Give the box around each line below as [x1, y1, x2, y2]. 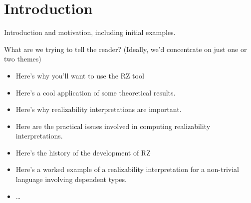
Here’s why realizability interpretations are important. [15, 104, 182, 114]
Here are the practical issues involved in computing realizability [15, 120, 211, 131]
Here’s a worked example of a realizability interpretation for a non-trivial [15, 164, 239, 174]
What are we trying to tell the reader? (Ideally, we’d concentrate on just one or [4, 43, 247, 54]
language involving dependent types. [15, 174, 127, 184]
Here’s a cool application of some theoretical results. [15, 87, 176, 97]
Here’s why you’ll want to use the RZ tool [15, 70, 144, 80]
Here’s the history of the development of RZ [15, 147, 151, 157]
